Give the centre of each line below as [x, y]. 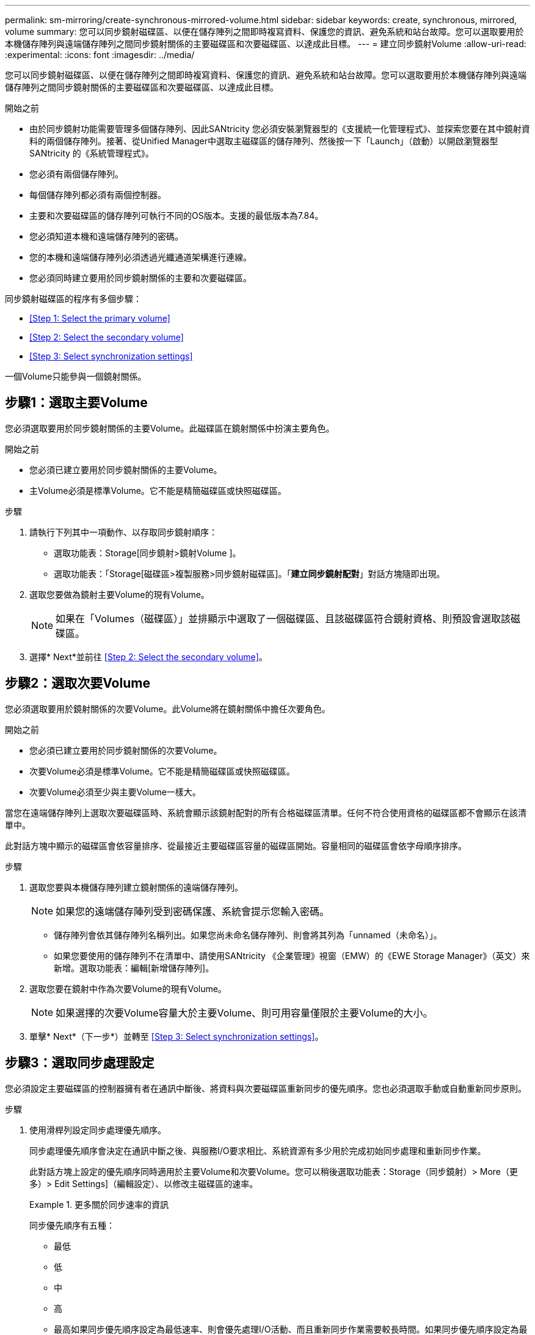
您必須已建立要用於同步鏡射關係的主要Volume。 [126, 469]
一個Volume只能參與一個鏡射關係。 [76, 376]
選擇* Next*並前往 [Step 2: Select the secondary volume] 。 [148, 656]
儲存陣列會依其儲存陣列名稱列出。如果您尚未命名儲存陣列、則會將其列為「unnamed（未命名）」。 [248, 935]
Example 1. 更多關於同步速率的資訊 [99, 1204]
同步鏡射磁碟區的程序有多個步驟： [73, 299]
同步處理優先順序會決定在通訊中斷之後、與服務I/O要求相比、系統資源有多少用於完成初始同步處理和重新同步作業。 [258, 1150]
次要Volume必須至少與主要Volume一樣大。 [115, 792]
